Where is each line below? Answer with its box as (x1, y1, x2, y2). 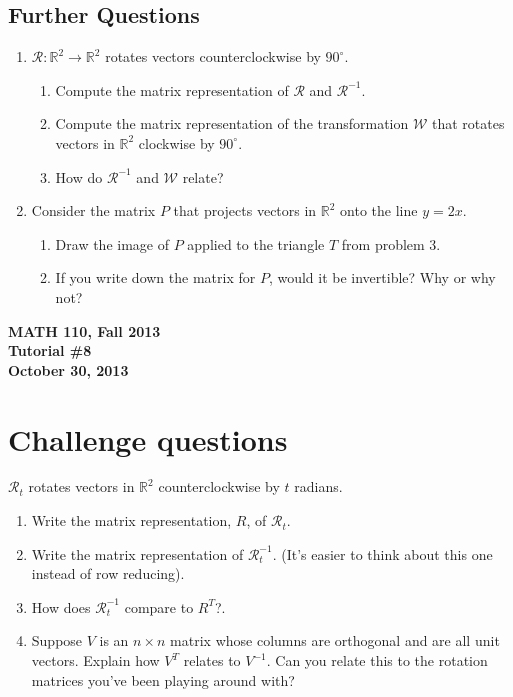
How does (31, 596, 91, 617)
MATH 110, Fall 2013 (8, 320, 161, 341)
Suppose (31, 630, 83, 651)
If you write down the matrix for (55, 267, 256, 288)
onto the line (340, 200, 418, 221)
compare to (124, 596, 194, 617)
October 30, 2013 (8, 359, 129, 380)
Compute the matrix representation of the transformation (55, 113, 409, 134)
